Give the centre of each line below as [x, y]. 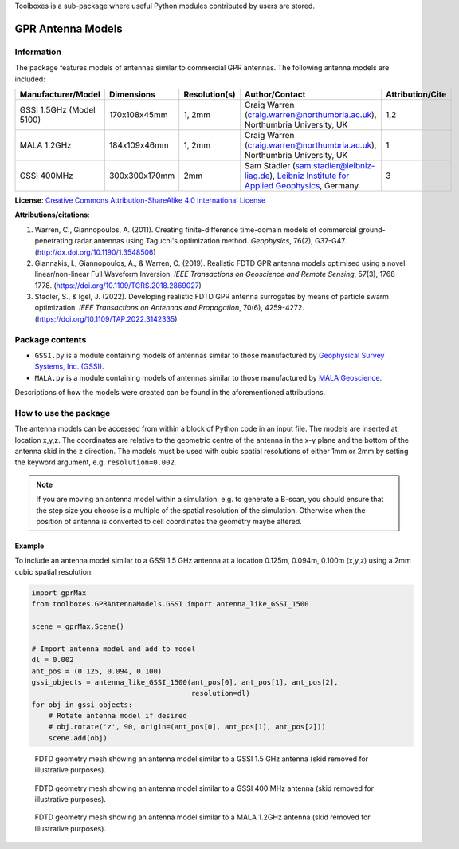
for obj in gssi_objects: [82, 705]
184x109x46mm [139, 145]
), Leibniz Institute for [310, 176]
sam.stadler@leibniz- [335, 165]
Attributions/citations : [53, 215]
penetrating [54, 241]
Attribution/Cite [416, 94]
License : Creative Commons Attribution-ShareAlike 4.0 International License [140, 200]
